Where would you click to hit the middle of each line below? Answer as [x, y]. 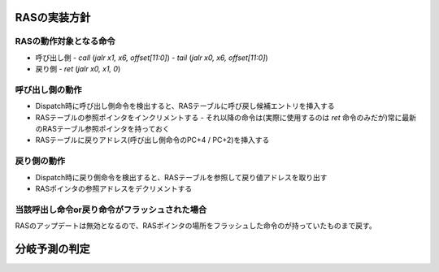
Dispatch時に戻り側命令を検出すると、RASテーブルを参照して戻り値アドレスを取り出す [182, 177]
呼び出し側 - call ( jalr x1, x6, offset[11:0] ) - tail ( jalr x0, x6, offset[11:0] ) [152, 58]
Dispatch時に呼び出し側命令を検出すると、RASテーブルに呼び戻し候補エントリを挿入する [185, 106]
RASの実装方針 [53, 17]
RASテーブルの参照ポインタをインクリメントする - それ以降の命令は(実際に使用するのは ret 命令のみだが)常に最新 [226, 117]
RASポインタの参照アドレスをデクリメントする [114, 188]
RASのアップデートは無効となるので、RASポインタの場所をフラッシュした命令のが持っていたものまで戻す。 [196, 226]
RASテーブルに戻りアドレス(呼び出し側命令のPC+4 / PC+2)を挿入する [152, 140]
